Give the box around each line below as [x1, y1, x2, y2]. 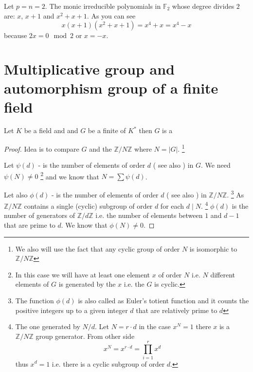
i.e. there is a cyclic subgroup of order [52, 358, 165, 369]
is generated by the [58, 279, 116, 289]
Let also [4, 189, 28, 199]
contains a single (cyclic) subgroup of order [24, 200, 153, 211]
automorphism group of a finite [4, 78, 218, 98]
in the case [139, 321, 171, 332]
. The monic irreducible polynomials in [45, 1, 161, 11]
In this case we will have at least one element [15, 269, 150, 279]
